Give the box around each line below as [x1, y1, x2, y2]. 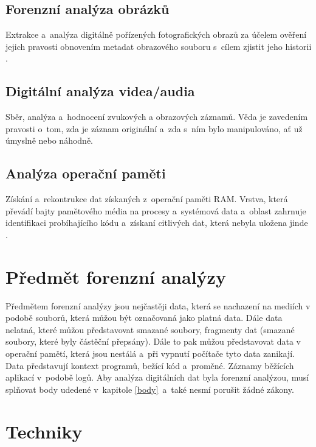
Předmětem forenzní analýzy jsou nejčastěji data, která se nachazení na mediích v [5, 299, 311, 312]
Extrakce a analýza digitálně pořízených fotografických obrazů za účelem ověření [5, 28, 307, 41]
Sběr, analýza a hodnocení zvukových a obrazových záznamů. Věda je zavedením [5, 110, 308, 123]
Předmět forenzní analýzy [5, 264, 226, 289]
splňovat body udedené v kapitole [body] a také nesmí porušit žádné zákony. [5, 382, 294, 395]
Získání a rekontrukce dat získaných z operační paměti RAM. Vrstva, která [5, 192, 288, 205]
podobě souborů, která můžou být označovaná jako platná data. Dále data [5, 311, 283, 324]
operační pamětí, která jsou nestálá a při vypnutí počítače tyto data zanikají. [5, 347, 295, 360]
